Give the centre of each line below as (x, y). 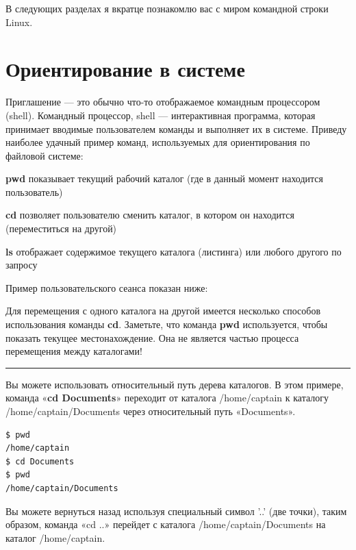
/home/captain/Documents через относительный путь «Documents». (151, 411)
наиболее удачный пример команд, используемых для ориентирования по (158, 142)
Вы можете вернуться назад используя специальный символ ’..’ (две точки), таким (176, 511)
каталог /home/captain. (55, 537)
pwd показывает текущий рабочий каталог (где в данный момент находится (164, 178)
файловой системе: (44, 155)
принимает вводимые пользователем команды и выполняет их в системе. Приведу (176, 128)
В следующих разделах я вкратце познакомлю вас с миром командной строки (167, 8)
